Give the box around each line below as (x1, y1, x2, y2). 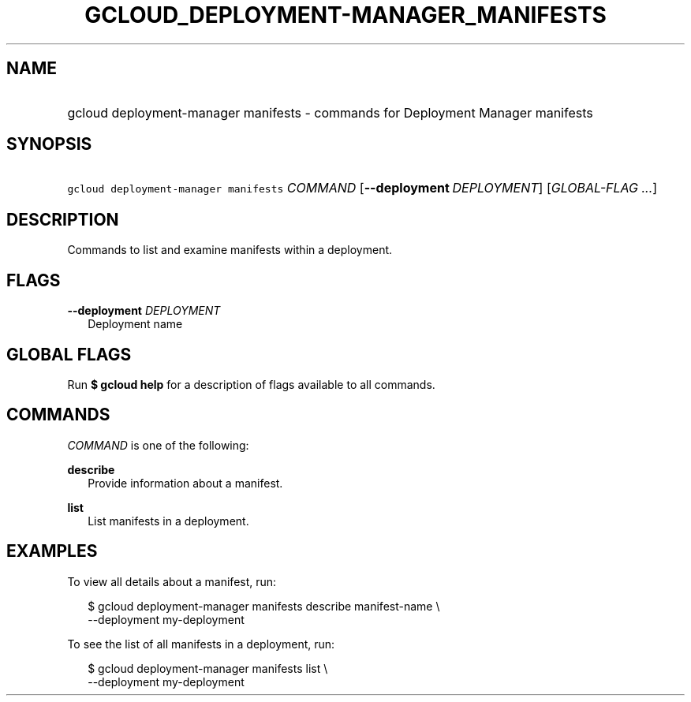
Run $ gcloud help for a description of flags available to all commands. (67, 377, 435, 391)
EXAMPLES (6, 541, 98, 562)
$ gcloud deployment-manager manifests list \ (88, 661, 328, 675)
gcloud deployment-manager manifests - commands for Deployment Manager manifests (67, 104, 593, 121)
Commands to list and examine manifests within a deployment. (67, 243, 393, 257)
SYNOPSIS (6, 134, 92, 155)
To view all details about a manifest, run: (67, 574, 277, 588)
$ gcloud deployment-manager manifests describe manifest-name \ (88, 599, 440, 613)
